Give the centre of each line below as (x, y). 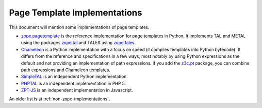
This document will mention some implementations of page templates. (79, 27)
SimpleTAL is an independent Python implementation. (74, 77)
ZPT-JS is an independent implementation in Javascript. (77, 90)
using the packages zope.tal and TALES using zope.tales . (78, 43)
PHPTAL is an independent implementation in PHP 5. (74, 83)
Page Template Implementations (76, 13)
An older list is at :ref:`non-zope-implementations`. (59, 99)
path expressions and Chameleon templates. (66, 70)
